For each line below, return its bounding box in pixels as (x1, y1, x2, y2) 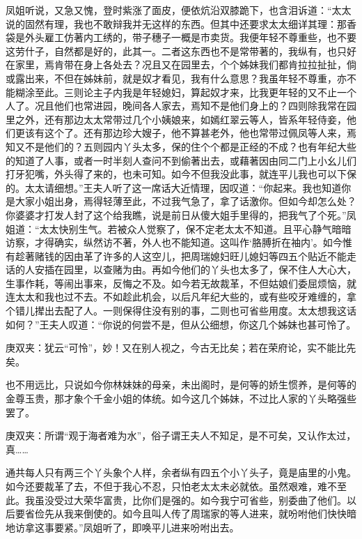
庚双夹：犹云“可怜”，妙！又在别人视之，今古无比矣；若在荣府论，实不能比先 (6, 340, 356, 355)
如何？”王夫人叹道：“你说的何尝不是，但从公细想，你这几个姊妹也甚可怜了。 (6, 317, 356, 331)
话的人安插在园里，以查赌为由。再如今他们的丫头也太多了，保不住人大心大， (6, 262, 356, 277)
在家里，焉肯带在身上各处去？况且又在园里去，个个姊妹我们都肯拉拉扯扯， (6, 57, 347, 72)
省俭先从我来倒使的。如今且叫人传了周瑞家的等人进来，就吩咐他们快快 (24, 506, 347, 521)
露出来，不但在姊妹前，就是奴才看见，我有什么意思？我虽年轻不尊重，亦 (15, 70, 347, 85)
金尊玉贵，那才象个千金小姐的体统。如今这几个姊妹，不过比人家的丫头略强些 (6, 391, 356, 406)
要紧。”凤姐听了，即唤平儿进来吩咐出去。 (54, 519, 239, 534)
